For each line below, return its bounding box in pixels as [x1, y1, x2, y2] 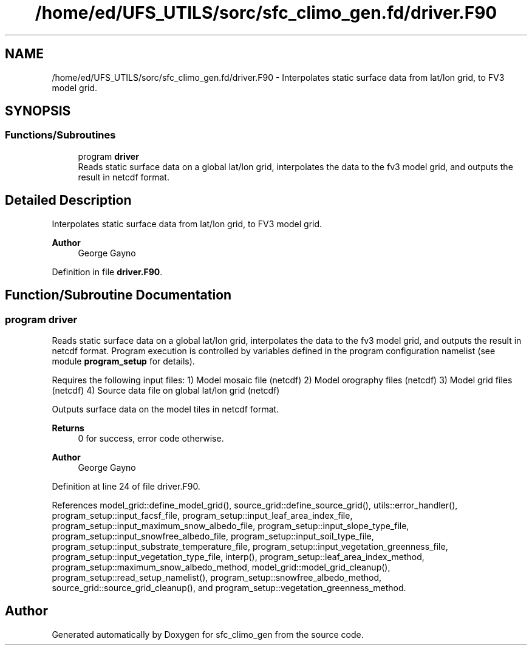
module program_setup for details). [52, 355, 195, 366]
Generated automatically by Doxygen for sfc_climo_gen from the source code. [52, 629, 364, 640]
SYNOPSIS [5, 103, 71, 119]
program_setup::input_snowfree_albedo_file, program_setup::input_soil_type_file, [52, 530, 374, 541]
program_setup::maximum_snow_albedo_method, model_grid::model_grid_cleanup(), [52, 561, 390, 572]
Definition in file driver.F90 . [52, 266, 163, 277]
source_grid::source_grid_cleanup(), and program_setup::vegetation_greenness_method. [52, 582, 406, 593]
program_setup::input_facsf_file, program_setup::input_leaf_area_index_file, [52, 510, 353, 521]
